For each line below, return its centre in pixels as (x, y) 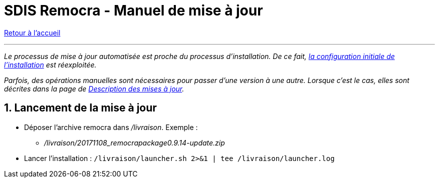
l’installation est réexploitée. (50, 64)
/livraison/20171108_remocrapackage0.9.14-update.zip (135, 142)
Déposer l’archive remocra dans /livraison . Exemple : (111, 127)
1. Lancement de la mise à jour (80, 108)
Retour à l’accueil (32, 32)
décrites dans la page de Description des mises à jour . (94, 88)
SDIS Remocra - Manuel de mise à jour (134, 10)
